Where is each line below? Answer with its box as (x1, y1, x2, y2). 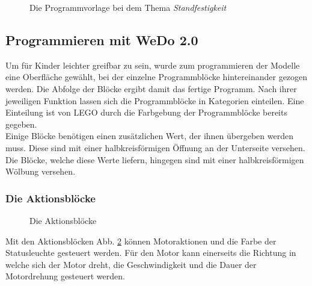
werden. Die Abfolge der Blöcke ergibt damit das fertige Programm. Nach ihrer (5, 82, 297, 95)
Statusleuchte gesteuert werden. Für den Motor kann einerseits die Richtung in (5, 246, 296, 259)
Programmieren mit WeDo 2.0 (5, 30, 198, 49)
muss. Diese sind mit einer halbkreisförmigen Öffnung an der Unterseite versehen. (5, 141, 305, 154)
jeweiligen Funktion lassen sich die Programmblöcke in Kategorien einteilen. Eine (5, 94, 304, 107)
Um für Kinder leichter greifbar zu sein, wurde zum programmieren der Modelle (5, 58, 300, 71)
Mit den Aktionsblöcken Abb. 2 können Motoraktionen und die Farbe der (5, 234, 277, 247)
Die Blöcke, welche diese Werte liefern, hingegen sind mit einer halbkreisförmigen (5, 153, 304, 166)
